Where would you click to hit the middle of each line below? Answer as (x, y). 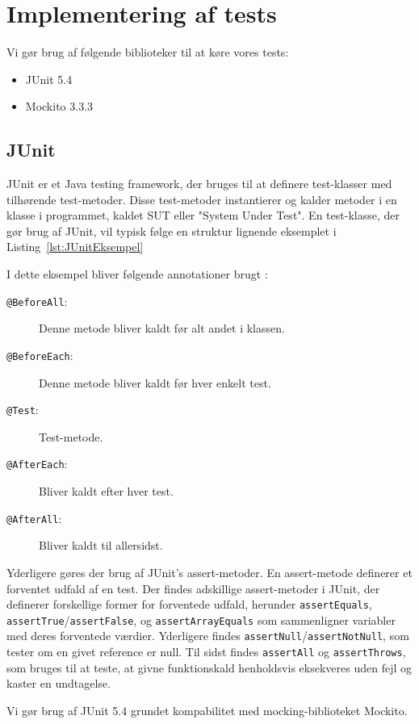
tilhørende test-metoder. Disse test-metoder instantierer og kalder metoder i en (202, 199)
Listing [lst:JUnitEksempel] (75, 247)
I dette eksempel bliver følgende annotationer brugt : (137, 274)
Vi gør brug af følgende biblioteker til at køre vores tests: (148, 52)
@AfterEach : (37, 464)
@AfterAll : (34, 518)
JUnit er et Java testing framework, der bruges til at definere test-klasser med (199, 184)
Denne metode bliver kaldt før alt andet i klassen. (162, 328)
